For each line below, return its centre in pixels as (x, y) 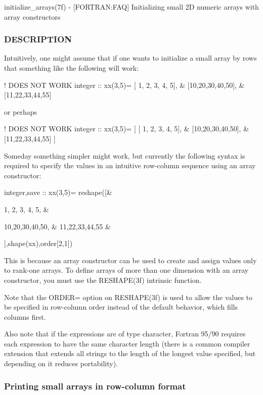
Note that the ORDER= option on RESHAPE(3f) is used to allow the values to (128, 297)
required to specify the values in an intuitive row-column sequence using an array (130, 165)
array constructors (32, 16)
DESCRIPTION (38, 39)
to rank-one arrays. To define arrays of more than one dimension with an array (126, 270)
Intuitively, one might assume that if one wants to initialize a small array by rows (130, 58)
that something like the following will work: (72, 68)
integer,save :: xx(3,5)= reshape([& (58, 192)
